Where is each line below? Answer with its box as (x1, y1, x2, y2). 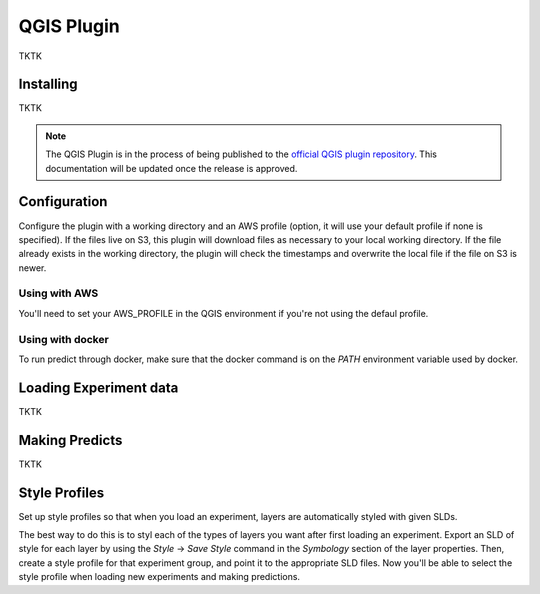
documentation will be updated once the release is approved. (45, 162, 298, 174)
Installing (18, 76, 79, 93)
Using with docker (18, 332, 109, 346)
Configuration (18, 193, 108, 210)
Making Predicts (18, 431, 123, 449)
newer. (18, 261, 47, 274)
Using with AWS (18, 286, 99, 300)
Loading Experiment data (18, 379, 179, 396)
